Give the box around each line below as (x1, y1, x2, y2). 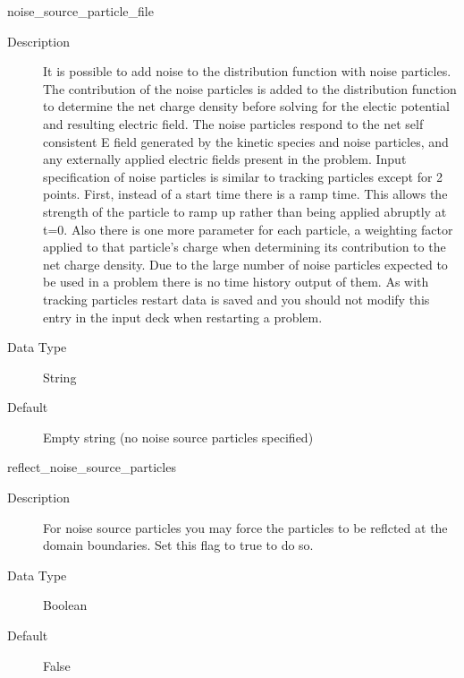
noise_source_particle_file (7, 2, 154, 20)
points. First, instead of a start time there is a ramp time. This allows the (43, 185, 448, 203)
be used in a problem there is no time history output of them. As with (43, 272, 429, 291)
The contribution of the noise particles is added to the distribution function (43, 79, 457, 98)
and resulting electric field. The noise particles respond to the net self (43, 114, 424, 133)
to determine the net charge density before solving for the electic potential (43, 97, 450, 116)
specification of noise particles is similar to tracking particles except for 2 (43, 167, 443, 185)
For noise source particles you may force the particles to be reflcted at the (43, 518, 448, 536)
